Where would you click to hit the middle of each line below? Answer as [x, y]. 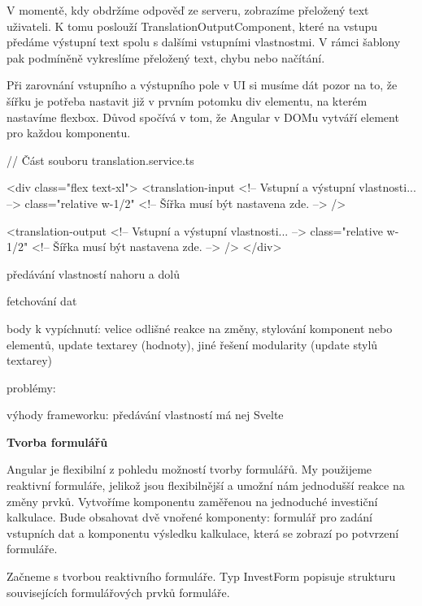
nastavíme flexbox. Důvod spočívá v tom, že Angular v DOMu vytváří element [203, 117]
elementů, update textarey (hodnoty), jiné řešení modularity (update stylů [192, 344]
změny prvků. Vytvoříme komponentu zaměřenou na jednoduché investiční [192, 501]
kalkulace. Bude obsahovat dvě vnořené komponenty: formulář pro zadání [190, 517]
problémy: [31, 387]
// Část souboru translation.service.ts [100, 160]
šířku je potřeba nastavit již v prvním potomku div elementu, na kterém [187, 100]
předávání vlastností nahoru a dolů [93, 273]
